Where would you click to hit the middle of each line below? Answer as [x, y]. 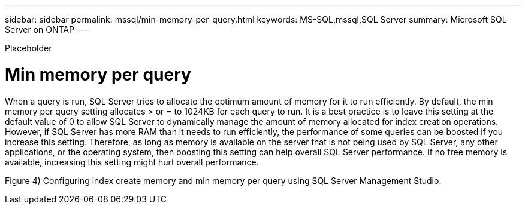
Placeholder [28, 48]
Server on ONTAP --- [47, 30]
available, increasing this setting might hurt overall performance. [132, 162]
